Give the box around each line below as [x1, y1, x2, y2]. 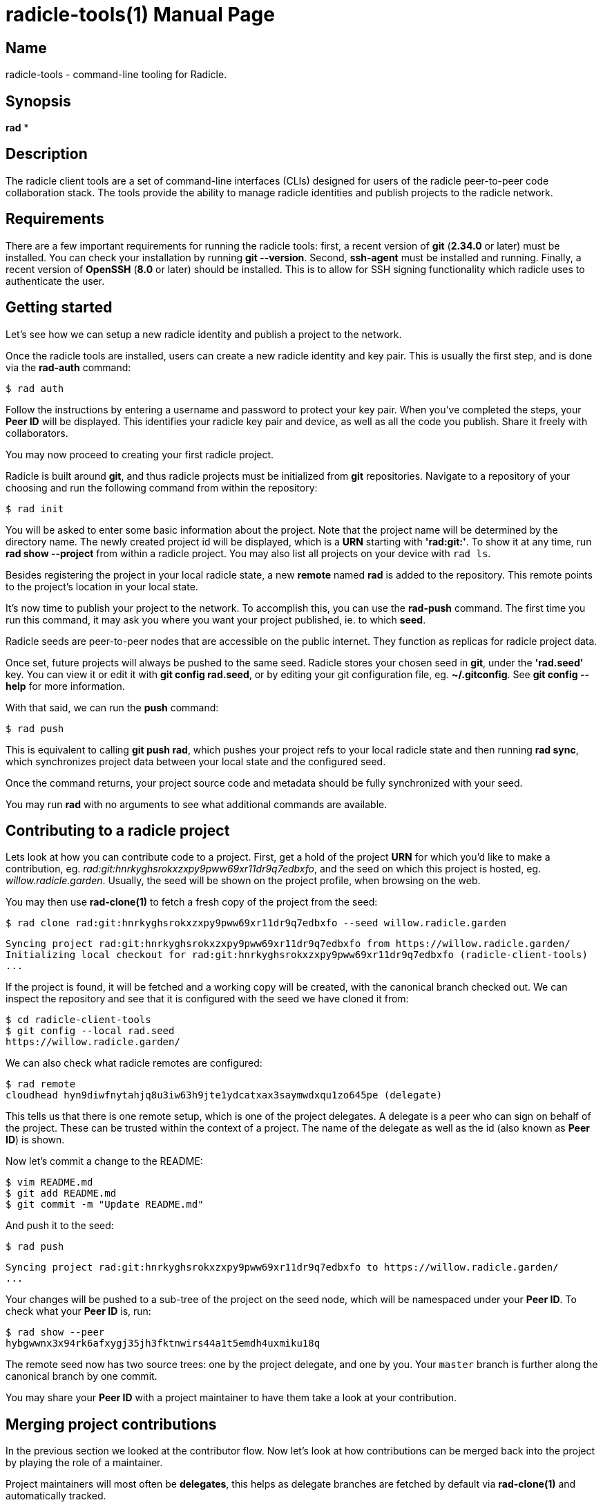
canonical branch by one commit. [6, 1370, 157, 1383]
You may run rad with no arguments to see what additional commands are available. [6, 798, 387, 810]
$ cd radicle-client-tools [6, 1014, 151, 1026]
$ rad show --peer [6, 1327, 105, 1338]
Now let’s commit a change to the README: [6, 1155, 203, 1168]
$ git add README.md [6, 1188, 117, 1199]
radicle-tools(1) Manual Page [6, 3, 275, 26]
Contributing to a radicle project [6, 821, 230, 839]
